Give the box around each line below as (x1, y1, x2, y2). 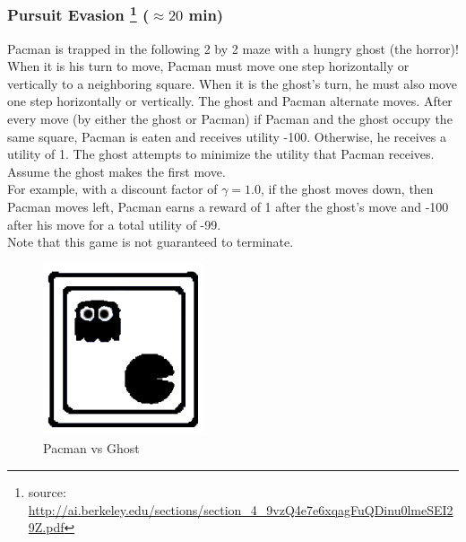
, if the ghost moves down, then (260, 179, 434, 198)
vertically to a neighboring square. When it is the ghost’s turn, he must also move (7, 74, 457, 92)
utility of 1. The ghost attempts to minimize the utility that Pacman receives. (7, 144, 435, 163)
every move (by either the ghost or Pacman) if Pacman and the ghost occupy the (7, 109, 453, 128)
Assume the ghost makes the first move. (7, 162, 226, 180)
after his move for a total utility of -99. (7, 214, 221, 233)
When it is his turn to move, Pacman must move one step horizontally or (7, 57, 410, 75)
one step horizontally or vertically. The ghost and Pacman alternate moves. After (7, 92, 453, 110)
